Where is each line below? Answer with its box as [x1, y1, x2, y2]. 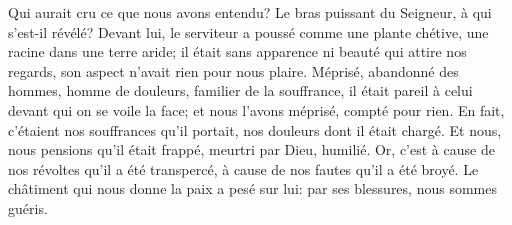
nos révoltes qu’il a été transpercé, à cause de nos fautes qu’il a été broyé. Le [8, 158, 479, 179]
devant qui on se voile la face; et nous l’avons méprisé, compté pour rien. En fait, [8, 99, 505, 120]
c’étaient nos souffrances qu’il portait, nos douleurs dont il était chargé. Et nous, [8, 119, 502, 140]
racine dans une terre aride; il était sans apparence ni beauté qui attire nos [8, 41, 467, 62]
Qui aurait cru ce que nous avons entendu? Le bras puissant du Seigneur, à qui [8, 2, 492, 22]
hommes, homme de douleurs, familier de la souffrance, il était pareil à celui [8, 80, 473, 101]
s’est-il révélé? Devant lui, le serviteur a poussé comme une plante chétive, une [8, 21, 489, 42]
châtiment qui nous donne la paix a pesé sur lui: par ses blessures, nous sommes [8, 178, 497, 199]
